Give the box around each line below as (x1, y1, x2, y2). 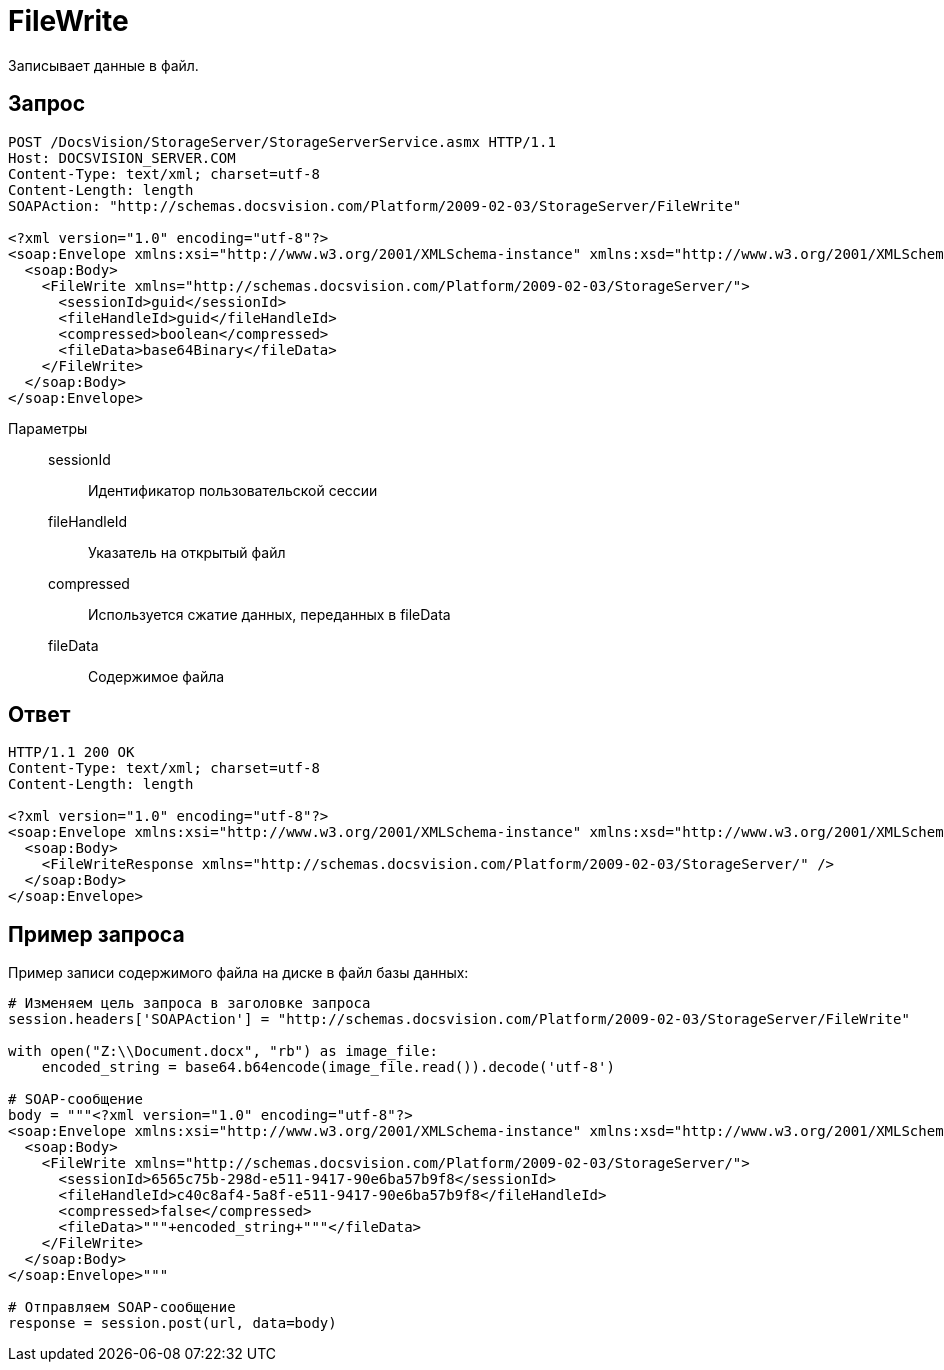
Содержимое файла (88, 667, 225, 685)
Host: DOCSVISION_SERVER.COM (8, 149, 236, 166)
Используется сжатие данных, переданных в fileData (88, 605, 451, 623)
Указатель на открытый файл (88, 543, 286, 561)
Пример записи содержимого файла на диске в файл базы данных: (8, 964, 469, 982)
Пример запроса (8, 921, 185, 947)
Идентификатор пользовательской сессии (88, 481, 378, 499)
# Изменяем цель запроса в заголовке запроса (8, 995, 371, 1012)
